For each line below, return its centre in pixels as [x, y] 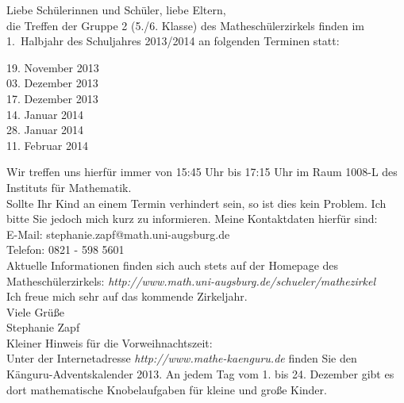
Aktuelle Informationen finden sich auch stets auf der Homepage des [173, 265]
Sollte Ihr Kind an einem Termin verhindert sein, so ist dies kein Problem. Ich [196, 203]
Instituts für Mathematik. [69, 187]
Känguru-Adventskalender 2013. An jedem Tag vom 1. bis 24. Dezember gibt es [200, 374]
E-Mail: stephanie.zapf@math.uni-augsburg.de [118, 234]
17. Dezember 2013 [52, 98]
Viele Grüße [35, 311]
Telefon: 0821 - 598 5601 [65, 249]
